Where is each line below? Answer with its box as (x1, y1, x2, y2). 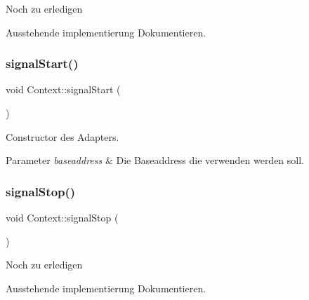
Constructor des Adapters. (6, 129, 119, 144)
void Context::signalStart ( (6, 82, 121, 97)
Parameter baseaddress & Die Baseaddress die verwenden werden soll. (6, 153, 305, 168)
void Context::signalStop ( (6, 210, 119, 224)
